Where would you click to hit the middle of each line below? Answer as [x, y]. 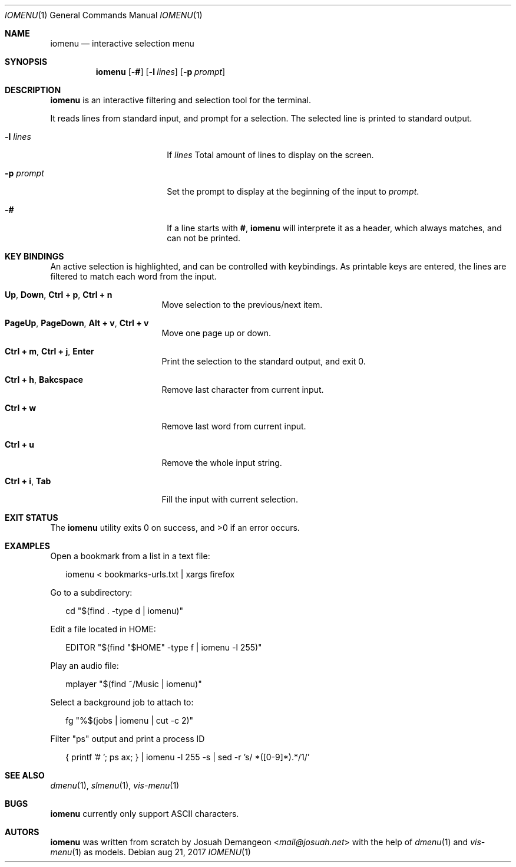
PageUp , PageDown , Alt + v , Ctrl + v [77, 323]
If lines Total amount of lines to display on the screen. [270, 155]
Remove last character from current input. [243, 390]
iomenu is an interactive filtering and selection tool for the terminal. [181, 100]
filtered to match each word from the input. [133, 276]
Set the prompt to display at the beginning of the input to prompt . [293, 191]
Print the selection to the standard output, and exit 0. [264, 361]
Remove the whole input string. [222, 463]
